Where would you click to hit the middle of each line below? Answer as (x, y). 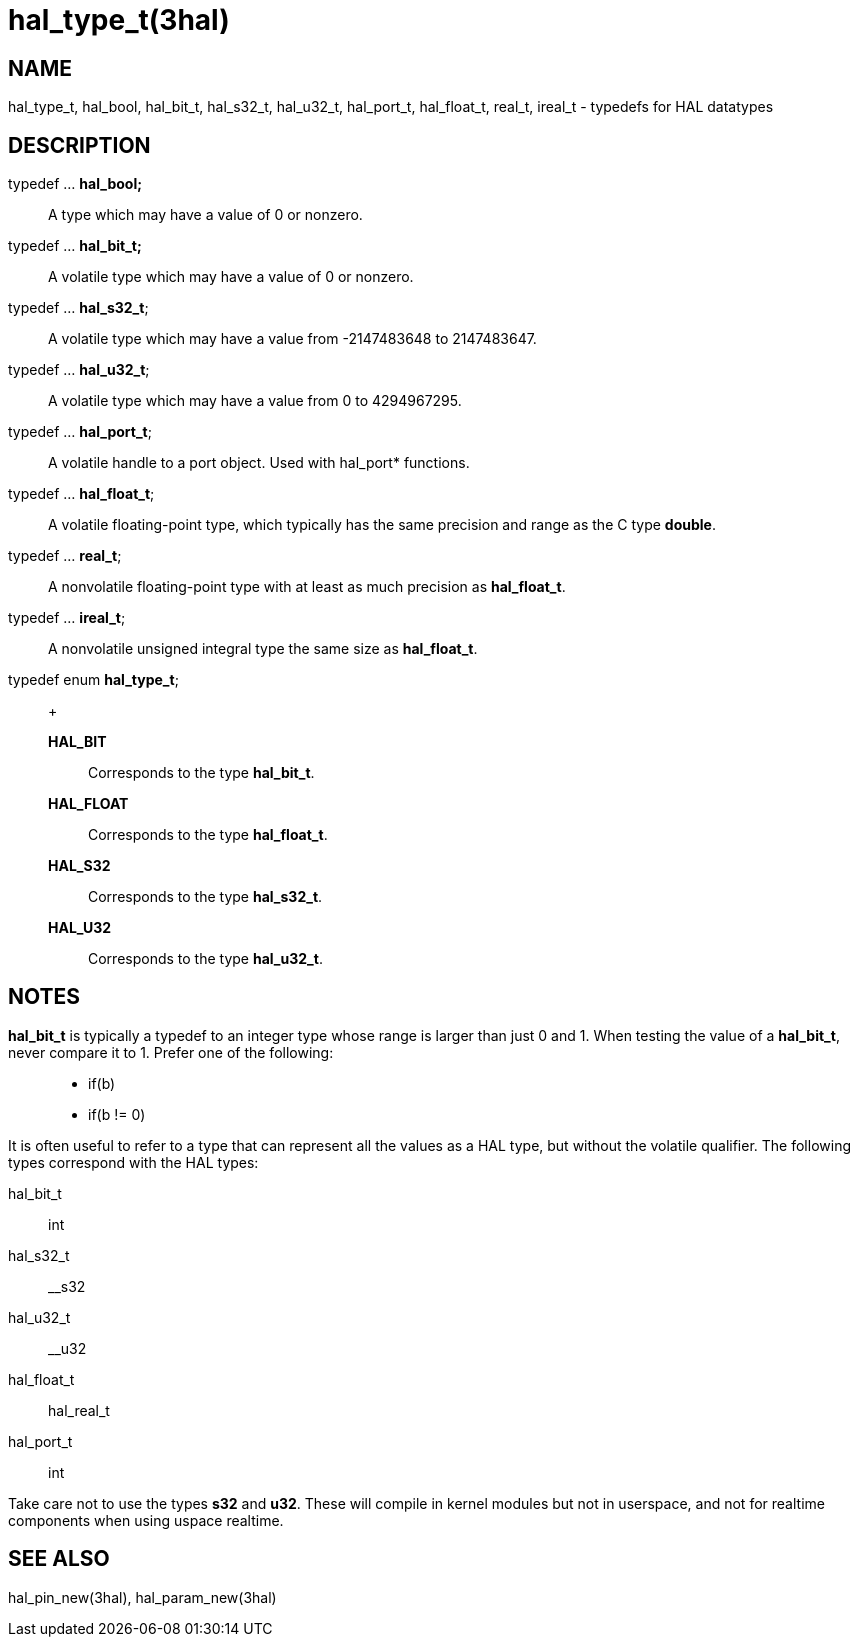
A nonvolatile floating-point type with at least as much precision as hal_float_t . (307, 587)
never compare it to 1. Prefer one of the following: (171, 1052)
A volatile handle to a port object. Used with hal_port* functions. (259, 463)
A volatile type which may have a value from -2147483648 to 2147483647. (292, 339)
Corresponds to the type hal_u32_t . (205, 959)
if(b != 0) (117, 1114)
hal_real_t (79, 1410)
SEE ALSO (59, 1559)
